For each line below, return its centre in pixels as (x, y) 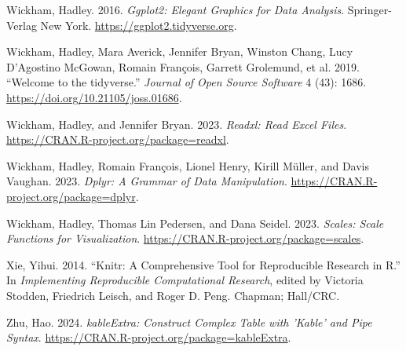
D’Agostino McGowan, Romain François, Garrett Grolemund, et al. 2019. (183, 66)
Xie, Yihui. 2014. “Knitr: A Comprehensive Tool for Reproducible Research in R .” (203, 264)
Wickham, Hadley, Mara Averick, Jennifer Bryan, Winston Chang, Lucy (180, 51)
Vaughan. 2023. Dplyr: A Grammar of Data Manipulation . (147, 181)
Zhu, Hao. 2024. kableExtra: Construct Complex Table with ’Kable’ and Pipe (189, 322)
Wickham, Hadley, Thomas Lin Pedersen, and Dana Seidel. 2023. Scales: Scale (195, 223)
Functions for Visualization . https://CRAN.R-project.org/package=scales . (185, 238)
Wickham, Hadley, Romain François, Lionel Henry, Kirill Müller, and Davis (188, 165)
